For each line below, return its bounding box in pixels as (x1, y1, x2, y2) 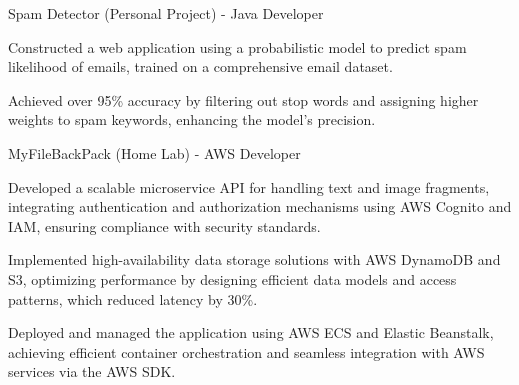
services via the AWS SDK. (8, 361, 176, 382)
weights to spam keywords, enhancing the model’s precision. (8, 109, 376, 130)
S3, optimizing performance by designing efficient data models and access (8, 268, 457, 289)
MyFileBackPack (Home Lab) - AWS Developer (8, 142, 301, 163)
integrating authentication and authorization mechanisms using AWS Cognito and (8, 196, 512, 217)
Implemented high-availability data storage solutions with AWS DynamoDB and (8, 249, 501, 270)
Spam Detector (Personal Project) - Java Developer (8, 3, 324, 23)
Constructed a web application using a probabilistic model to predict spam (8, 36, 467, 57)
